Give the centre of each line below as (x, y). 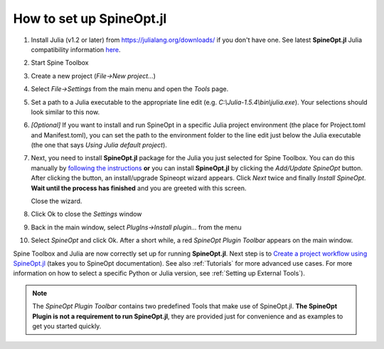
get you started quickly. (67, 326)
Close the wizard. (57, 201)
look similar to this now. (65, 112)
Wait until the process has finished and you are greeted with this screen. (139, 188)
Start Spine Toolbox (60, 63)
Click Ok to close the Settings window (86, 214)
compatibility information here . (76, 49)
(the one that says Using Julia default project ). (99, 145)
